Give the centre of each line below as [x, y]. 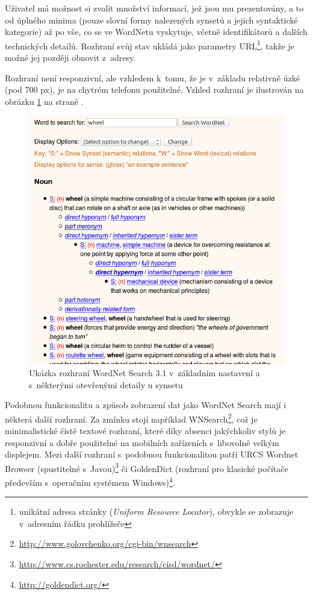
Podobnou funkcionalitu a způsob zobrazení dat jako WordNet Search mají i [146, 405]
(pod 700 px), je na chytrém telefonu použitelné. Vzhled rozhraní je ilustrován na [154, 90]
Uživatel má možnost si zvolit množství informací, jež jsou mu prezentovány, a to [154, 8]
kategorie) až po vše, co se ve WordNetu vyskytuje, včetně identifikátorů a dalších [156, 32]
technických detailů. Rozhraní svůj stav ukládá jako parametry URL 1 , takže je [150, 45]
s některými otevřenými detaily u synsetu [106, 384]
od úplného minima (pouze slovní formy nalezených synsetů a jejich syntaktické [151, 20]
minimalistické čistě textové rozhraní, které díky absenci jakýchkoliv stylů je [145, 430]
